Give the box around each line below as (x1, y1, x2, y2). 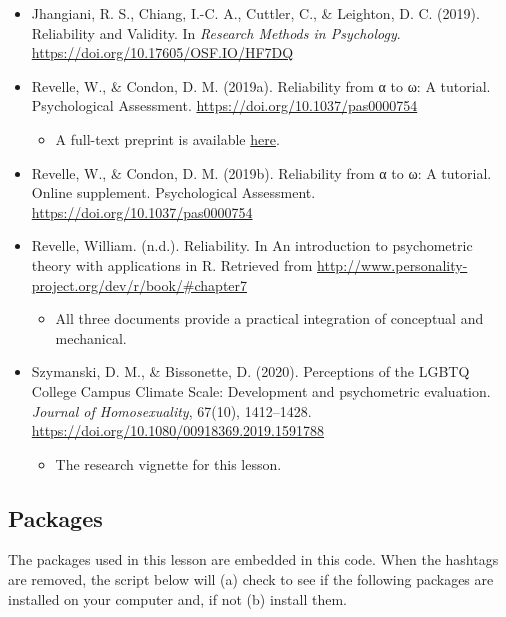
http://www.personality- (317, 254, 468, 275)
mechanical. (55, 327, 127, 348)
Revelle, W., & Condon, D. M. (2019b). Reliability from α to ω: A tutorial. (31, 162, 492, 183)
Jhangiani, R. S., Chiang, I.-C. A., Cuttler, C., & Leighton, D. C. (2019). (31, 3, 480, 23)
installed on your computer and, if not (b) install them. (8, 588, 347, 609)
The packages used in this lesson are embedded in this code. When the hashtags (8, 549, 499, 570)
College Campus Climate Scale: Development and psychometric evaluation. (31, 380, 491, 401)
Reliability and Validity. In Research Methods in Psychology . (31, 22, 401, 43)
